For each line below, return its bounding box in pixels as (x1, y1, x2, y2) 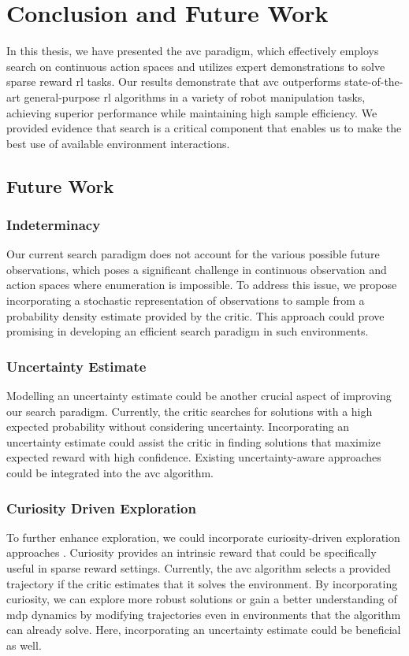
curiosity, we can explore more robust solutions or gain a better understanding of (6, 591, 397, 607)
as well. (6, 637, 42, 653)
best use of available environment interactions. (6, 135, 230, 151)
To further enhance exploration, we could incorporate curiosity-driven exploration (6, 528, 400, 545)
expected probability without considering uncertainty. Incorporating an (6, 418, 350, 435)
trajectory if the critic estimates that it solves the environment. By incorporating (6, 575, 398, 591)
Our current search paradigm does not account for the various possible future (6, 246, 380, 262)
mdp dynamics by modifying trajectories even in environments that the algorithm (6, 606, 401, 622)
